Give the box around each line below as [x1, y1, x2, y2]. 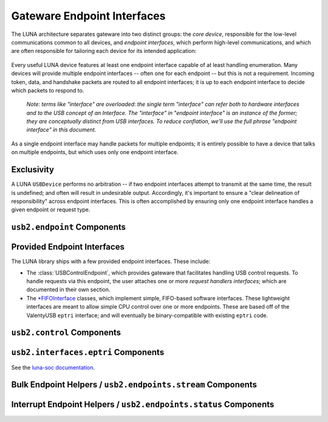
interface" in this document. [26, 126, 97, 133]
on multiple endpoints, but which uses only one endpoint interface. [11, 149, 179, 156]
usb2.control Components [11, 328, 121, 338]
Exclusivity [11, 164, 55, 175]
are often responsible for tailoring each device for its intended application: [11, 47, 197, 55]
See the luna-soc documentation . [11, 364, 95, 371]
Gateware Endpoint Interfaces [11, 9, 166, 23]
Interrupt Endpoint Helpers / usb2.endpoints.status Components [11, 399, 275, 410]
